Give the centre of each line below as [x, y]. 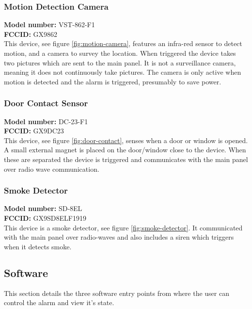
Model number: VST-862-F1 [49, 24]
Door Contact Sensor [46, 103]
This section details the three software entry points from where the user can [117, 293]
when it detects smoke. [38, 246]
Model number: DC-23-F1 [46, 121]
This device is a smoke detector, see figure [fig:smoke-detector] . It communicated [123, 227]
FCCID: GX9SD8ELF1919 [45, 218]
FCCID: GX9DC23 [34, 131]
